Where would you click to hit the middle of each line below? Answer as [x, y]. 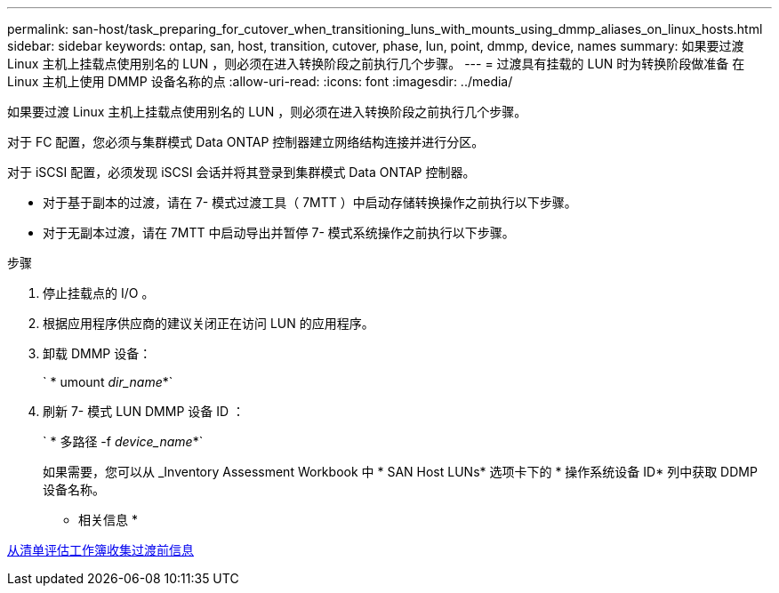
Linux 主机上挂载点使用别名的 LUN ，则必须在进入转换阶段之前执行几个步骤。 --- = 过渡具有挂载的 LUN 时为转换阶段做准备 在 [376, 64]
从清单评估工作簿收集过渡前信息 [100, 550]
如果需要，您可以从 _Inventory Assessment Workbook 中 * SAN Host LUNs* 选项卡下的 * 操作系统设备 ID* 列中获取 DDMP [400, 472]
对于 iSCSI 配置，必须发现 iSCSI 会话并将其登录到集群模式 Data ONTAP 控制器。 [241, 172]
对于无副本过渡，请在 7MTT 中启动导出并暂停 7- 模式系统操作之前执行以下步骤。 [279, 232]
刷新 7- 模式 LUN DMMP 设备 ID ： [144, 411]
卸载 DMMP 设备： [97, 353]
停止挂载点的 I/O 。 [99, 293]
